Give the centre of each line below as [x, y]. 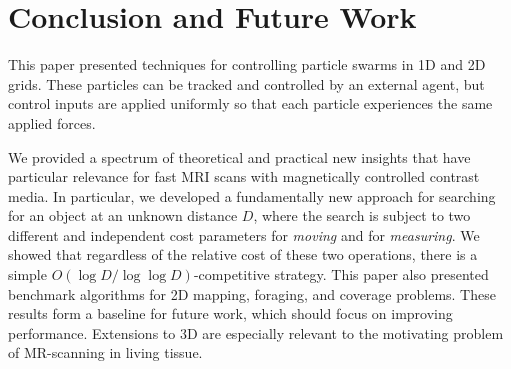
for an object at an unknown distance [123, 215]
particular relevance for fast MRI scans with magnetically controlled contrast [244, 176]
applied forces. [52, 122]
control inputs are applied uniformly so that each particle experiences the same [250, 103]
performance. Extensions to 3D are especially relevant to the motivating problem [256, 332]
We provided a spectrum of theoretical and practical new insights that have [239, 156]
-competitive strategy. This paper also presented [341, 274]
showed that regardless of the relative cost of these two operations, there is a [243, 254]
